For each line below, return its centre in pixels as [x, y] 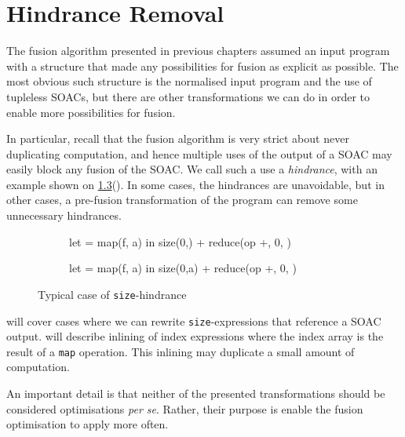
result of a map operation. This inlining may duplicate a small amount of [181, 351]
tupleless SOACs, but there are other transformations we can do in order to [188, 96]
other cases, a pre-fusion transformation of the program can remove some [182, 200]
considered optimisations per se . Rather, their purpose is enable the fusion [185, 408]
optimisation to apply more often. [88, 424]
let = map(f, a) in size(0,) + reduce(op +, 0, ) [180, 241]
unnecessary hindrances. [64, 215]
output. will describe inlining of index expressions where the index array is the [195, 336]
